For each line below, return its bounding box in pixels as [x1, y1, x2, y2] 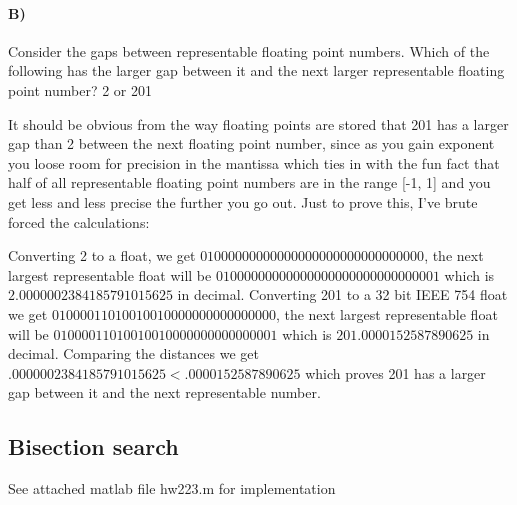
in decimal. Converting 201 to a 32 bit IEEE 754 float [177, 284, 508, 305]
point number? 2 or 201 [8, 79, 152, 100]
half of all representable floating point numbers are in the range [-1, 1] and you [8, 172, 491, 193]
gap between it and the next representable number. [8, 382, 321, 403]
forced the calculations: [8, 211, 150, 232]
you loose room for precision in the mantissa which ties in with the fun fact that [8, 152, 500, 173]
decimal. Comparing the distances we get [8, 343, 259, 364]
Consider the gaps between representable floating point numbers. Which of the [8, 40, 490, 61]
